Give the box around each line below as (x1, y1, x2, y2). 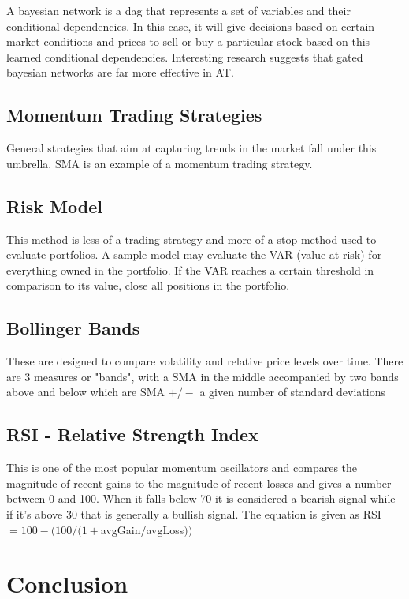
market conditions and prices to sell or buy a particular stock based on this (6, 33, 370, 50)
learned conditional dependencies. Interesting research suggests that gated (6, 48, 363, 65)
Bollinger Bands (6, 316, 140, 340)
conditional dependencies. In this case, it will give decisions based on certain (6, 17, 375, 34)
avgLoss (146, 521, 184, 537)
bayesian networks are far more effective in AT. (6, 64, 234, 80)
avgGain (100, 521, 141, 537)
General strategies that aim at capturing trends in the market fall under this (6, 140, 377, 156)
